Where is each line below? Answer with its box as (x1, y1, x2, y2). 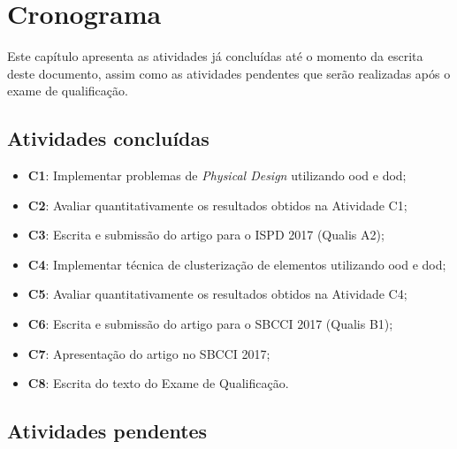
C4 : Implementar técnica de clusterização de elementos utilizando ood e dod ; (27, 255, 446, 273)
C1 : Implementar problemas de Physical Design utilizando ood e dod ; (27, 166, 407, 185)
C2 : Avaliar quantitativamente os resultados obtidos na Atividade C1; (27, 195, 407, 214)
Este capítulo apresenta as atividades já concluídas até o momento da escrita (7, 47, 423, 65)
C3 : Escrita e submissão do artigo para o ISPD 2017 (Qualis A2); (27, 225, 385, 244)
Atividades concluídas (7, 125, 209, 152)
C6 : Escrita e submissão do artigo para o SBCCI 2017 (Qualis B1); (27, 315, 393, 333)
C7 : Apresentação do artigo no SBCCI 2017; (27, 344, 270, 362)
